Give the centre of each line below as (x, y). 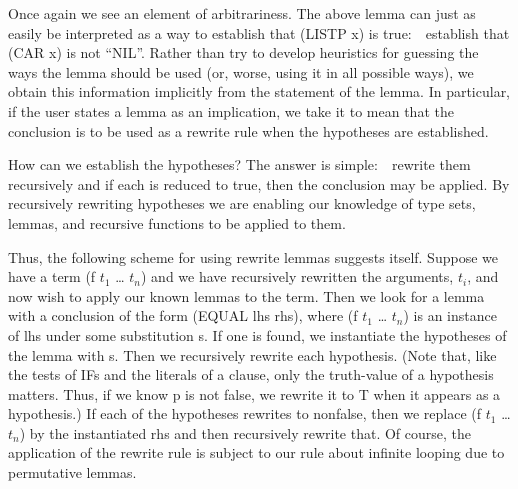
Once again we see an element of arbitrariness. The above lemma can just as (242, 13)
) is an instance (450, 315)
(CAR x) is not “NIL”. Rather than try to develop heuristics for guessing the (243, 52)
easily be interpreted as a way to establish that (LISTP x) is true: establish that (259, 32)
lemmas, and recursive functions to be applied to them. (177, 222)
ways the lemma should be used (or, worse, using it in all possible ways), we (241, 71)
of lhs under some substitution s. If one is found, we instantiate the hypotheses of (257, 334)
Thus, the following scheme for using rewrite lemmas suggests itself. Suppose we (253, 256)
